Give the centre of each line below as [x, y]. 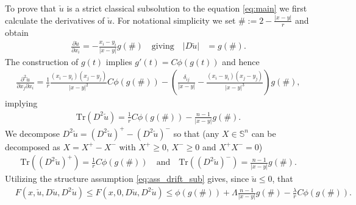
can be [264, 133]
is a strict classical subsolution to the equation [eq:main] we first [187, 8]
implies [119, 61]
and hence [241, 61]
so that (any [196, 133]
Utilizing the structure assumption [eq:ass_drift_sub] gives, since [127, 179]
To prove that [31, 8]
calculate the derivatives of [55, 20]
